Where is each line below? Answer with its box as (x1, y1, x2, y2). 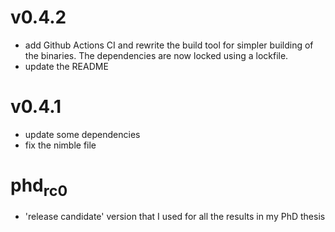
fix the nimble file (24, 139, 97, 151)
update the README (24, 60, 109, 72)
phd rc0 (10, 174, 68, 200)
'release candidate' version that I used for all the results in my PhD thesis (24, 211, 326, 223)
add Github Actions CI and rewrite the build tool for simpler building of (24, 39, 314, 51)
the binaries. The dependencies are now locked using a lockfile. (24, 49, 289, 61)
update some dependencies (24, 128, 141, 140)
